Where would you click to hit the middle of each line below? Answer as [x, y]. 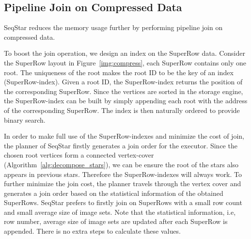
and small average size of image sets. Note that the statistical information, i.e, [120, 212]
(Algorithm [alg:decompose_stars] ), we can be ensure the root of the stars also [121, 164]
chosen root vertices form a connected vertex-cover [79, 155]
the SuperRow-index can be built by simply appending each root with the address [126, 101]
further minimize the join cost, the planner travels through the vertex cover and [123, 183]
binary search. [25, 119]
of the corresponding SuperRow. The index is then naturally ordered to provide [122, 110]
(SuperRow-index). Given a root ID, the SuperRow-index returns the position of [123, 82]
